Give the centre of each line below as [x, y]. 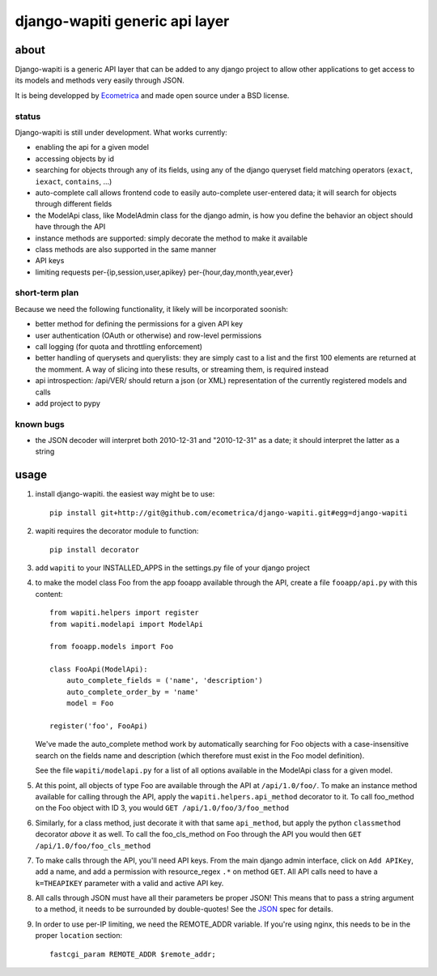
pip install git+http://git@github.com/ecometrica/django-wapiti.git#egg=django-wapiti [229, 513]
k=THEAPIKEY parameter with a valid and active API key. [129, 883]
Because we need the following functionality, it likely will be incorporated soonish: [152, 309]
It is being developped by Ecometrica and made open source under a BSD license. [152, 95]
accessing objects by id [75, 159]
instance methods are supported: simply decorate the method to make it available [171, 238]
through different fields [74, 204]
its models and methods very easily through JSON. [100, 80]
